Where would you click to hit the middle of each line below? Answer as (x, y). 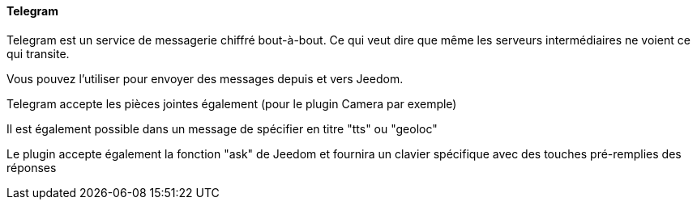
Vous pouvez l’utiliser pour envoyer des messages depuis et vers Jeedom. (205, 78)
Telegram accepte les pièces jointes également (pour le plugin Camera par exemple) (232, 103)
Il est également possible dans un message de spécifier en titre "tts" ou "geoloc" (222, 128)
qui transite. (38, 53)
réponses (32, 167)
